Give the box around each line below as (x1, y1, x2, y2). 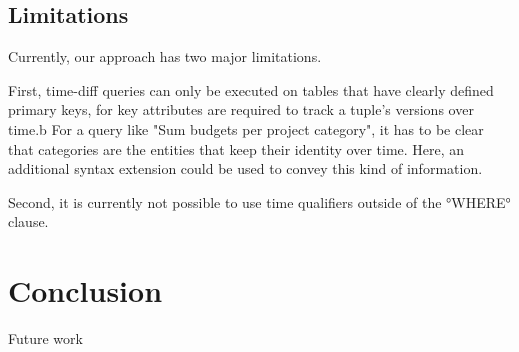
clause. (8, 211, 49, 232)
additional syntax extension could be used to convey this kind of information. (8, 158, 483, 179)
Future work (8, 328, 83, 349)
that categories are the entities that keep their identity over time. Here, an (8, 138, 465, 159)
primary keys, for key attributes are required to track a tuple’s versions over (8, 99, 474, 120)
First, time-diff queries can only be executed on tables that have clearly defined (8, 79, 494, 100)
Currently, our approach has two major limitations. (8, 46, 322, 67)
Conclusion (8, 270, 163, 311)
